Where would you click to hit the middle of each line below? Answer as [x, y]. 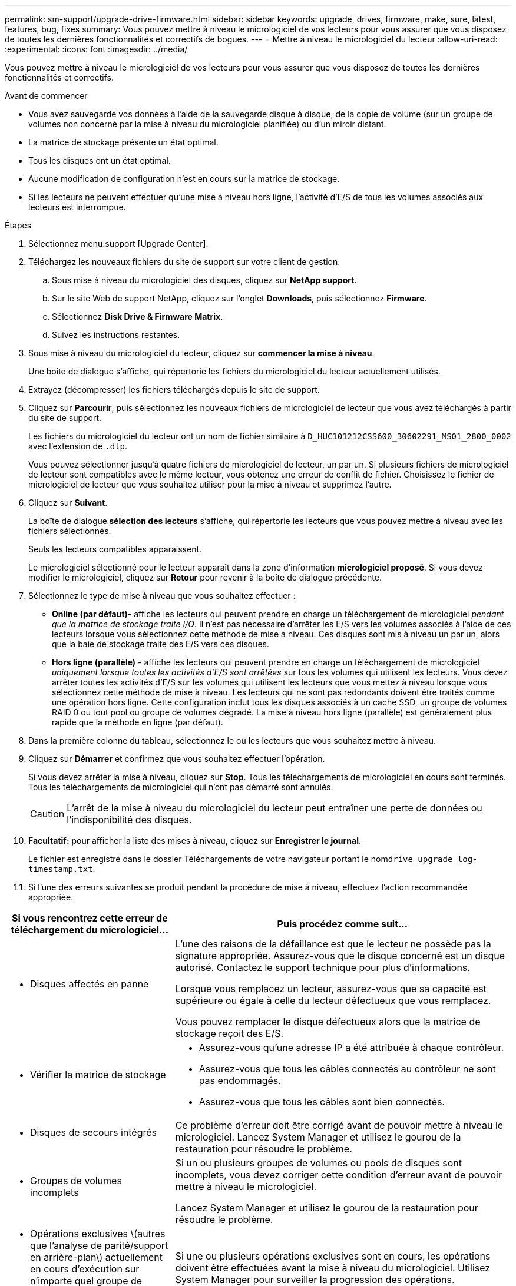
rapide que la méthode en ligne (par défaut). [138, 722]
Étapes [18, 225]
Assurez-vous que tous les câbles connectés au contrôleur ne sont [347, 1069]
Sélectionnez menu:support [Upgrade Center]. [118, 243]
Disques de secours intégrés [94, 1132]
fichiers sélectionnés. [70, 531]
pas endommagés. [240, 1080]
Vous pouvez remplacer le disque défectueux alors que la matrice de [328, 1022]
